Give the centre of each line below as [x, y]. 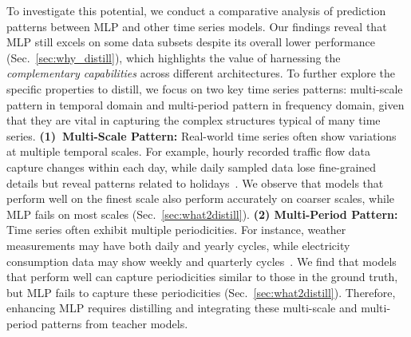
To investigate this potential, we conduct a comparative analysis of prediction [196, 10]
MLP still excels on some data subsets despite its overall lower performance [191, 42]
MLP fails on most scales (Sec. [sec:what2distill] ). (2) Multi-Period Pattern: [202, 214]
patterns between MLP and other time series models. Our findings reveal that [197, 26]
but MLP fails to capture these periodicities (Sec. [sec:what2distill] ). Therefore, [201, 292]
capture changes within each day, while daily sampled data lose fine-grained [192, 167]
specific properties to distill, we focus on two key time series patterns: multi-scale [205, 88]
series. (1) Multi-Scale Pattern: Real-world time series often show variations [202, 135]
